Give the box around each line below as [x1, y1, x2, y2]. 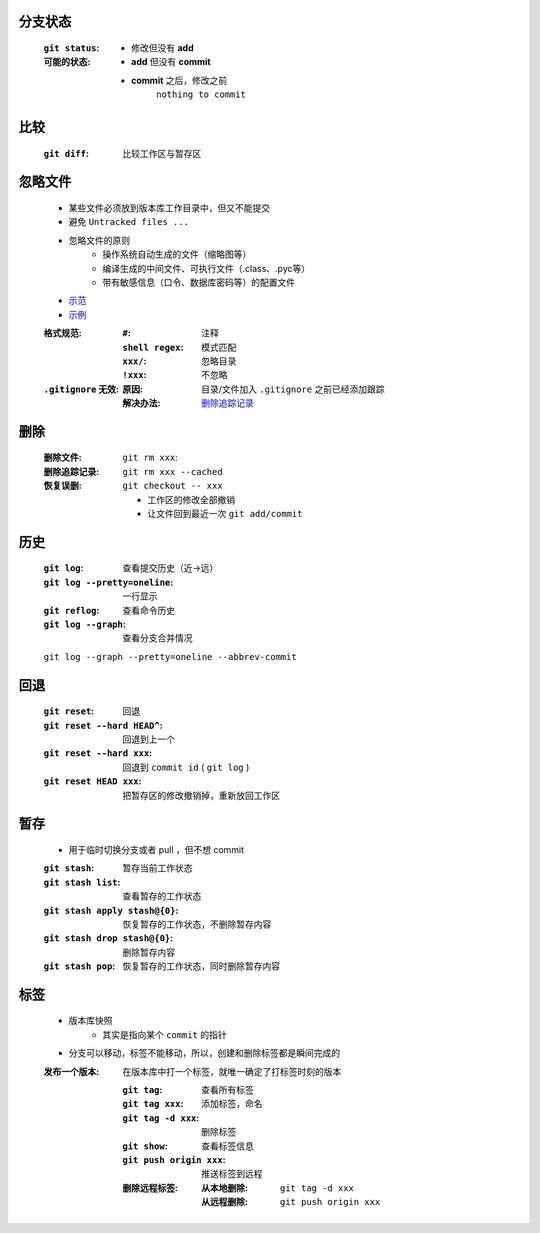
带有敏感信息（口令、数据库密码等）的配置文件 [102, 276, 295, 288]
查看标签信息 [201, 1140, 254, 1152]
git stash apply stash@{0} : [43, 904, 179, 916]
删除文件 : [43, 451, 82, 464]
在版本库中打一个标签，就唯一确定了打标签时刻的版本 [122, 1065, 342, 1077]
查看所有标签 [201, 1084, 254, 1096]
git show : [122, 1140, 169, 1152]
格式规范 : [43, 327, 82, 339]
